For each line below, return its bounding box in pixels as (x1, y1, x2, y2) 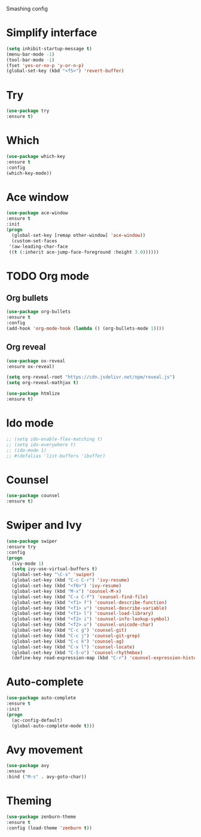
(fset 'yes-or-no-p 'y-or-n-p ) (6, 62, 84, 68)
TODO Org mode (6, 269, 90, 283)
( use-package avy (6, 763, 50, 769)
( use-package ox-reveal (6, 358, 66, 364)
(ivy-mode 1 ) (11, 561, 44, 567)
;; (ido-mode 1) (6, 447, 47, 453)
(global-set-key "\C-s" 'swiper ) (11, 571, 95, 578)
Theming (6, 794, 52, 808)
